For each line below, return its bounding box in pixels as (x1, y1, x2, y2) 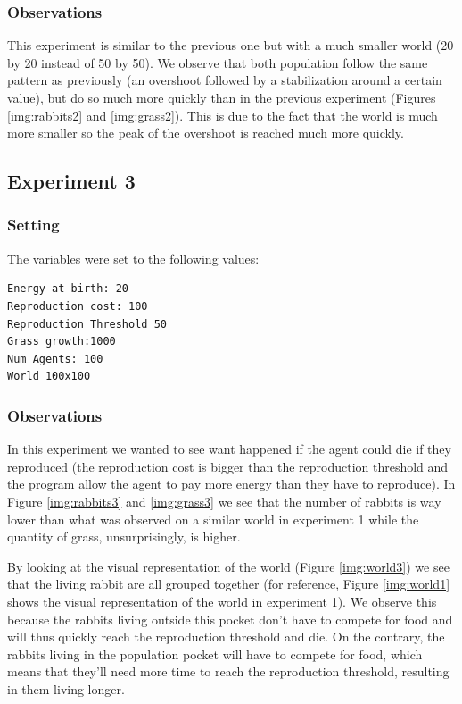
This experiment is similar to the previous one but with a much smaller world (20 (7, 36, 454, 54)
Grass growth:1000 (7, 335, 116, 348)
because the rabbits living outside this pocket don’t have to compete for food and (7, 609, 453, 628)
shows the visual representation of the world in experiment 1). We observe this (7, 591, 437, 610)
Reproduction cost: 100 (7, 299, 148, 313)
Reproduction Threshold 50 (7, 317, 167, 331)
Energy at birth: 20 (7, 282, 129, 296)
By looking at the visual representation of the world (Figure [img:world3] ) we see (7, 557, 450, 575)
